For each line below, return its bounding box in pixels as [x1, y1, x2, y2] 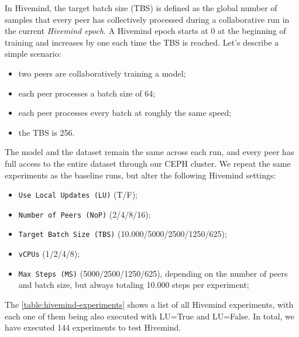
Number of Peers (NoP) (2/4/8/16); [18, 208, 151, 220]
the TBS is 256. [18, 126, 75, 138]
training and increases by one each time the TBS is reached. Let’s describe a [5, 36, 279, 48]
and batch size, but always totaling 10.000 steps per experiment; [18, 278, 249, 291]
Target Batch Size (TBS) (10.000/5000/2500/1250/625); [18, 228, 227, 240]
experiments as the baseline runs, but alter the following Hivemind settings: [5, 168, 276, 181]
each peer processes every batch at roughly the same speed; [18, 106, 232, 119]
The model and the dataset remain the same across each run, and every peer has [5, 146, 294, 158]
